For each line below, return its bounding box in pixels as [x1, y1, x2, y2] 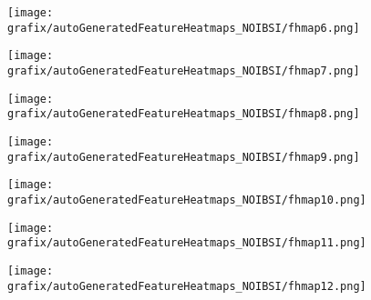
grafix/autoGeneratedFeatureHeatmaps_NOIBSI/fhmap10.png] [7, 193, 366, 206]
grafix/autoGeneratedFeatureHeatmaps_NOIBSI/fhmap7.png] [7, 64, 360, 77]
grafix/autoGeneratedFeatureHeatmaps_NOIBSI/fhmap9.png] [7, 150, 360, 164]
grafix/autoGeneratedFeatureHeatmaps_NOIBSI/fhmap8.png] [7, 107, 360, 121]
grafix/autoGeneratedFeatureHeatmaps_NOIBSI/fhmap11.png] [7, 236, 366, 250]
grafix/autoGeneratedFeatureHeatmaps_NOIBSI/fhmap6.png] [7, 21, 360, 35]
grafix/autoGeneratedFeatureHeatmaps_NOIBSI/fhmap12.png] [7, 279, 366, 293]
